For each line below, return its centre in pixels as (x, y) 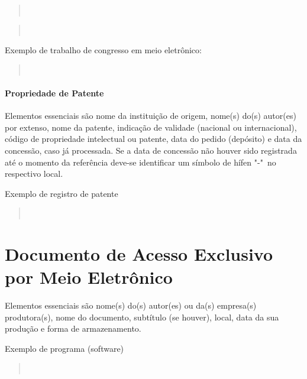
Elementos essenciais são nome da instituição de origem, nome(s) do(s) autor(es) (151, 116)
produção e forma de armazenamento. (73, 328)
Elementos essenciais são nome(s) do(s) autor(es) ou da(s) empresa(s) (131, 305)
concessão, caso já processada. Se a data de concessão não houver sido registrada (151, 150)
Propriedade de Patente (54, 93)
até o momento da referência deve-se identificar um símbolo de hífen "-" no (140, 162)
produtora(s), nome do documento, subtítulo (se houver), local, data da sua (142, 317)
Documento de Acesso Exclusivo (139, 254)
